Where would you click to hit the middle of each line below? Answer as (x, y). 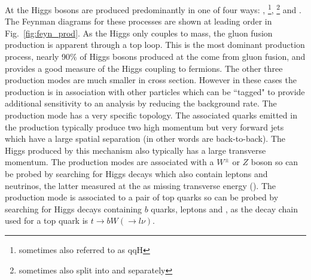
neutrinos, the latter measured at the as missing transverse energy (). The (141, 185)
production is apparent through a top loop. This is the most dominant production (155, 45)
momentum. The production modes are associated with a (109, 162)
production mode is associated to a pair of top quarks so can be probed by (142, 197)
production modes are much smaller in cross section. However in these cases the (151, 80)
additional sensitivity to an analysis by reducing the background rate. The (141, 103)
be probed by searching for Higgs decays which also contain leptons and (136, 173)
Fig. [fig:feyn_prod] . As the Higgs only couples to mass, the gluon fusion (139, 33)
